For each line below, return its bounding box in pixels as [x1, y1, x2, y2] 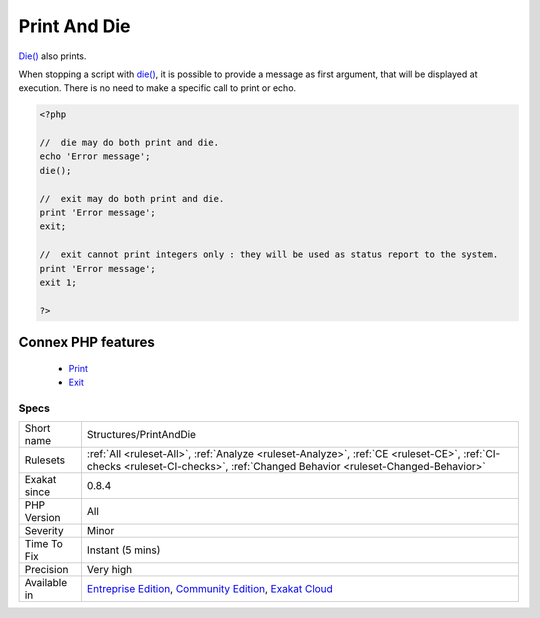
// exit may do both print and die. [39, 193, 225, 204]
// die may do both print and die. [39, 137, 220, 149]
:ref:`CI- [463, 447, 501, 461]
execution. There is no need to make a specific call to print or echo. [18, 82, 297, 94]
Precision [24, 563, 69, 577]
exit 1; [39, 277, 77, 288]
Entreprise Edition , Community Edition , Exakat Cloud [86, 582, 334, 596]
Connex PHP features [18, 334, 155, 351]
